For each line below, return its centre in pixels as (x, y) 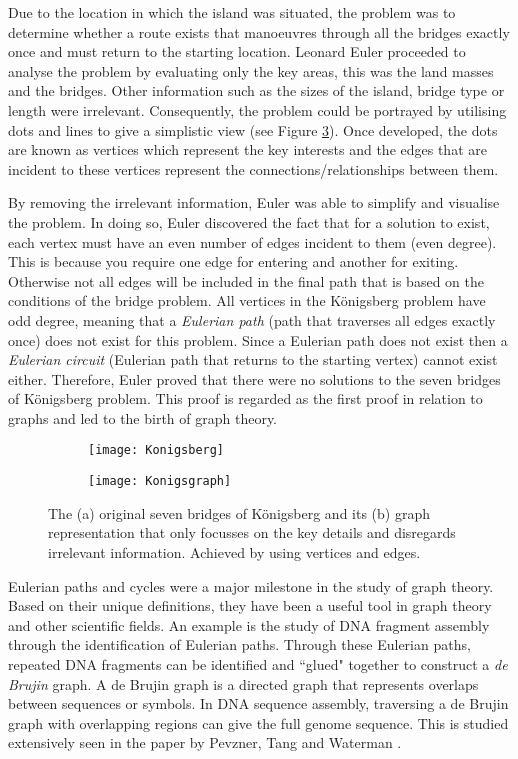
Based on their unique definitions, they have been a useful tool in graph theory (250, 605)
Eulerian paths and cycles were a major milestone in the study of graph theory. (251, 585)
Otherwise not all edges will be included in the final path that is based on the (246, 280)
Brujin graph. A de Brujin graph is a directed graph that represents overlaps (243, 683)
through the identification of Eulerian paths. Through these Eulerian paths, (239, 644)
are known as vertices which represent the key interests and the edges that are (247, 149)
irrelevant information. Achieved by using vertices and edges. (234, 551)
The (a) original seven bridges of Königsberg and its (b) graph (239, 512)
